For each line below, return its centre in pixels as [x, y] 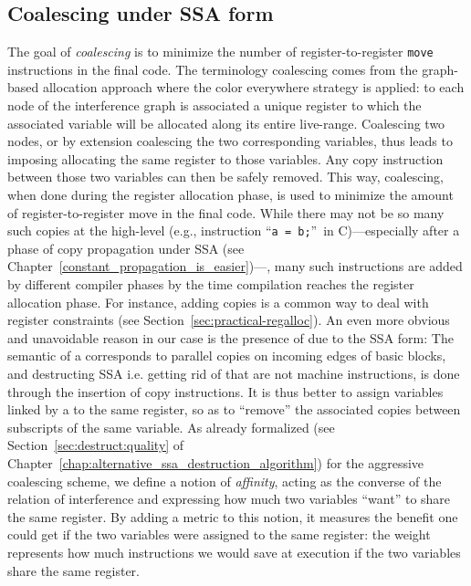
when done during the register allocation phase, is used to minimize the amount [230, 195]
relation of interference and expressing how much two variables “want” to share [229, 499]
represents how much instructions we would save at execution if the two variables [234, 552]
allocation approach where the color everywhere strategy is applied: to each [253, 87]
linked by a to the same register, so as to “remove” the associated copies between [234, 409]
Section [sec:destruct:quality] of [96, 445]
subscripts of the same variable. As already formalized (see [171, 427]
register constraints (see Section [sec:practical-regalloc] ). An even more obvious [229, 320]
